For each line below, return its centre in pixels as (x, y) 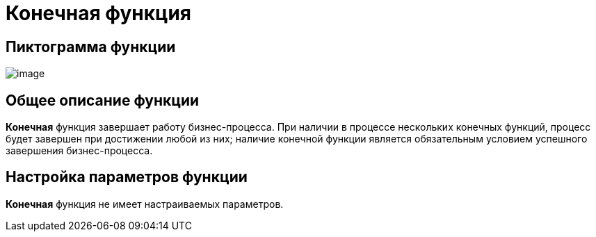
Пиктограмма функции (91, 47)
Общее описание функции (103, 100)
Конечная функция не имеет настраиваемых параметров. (145, 204)
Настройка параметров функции (127, 177)
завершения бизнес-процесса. (79, 151)
